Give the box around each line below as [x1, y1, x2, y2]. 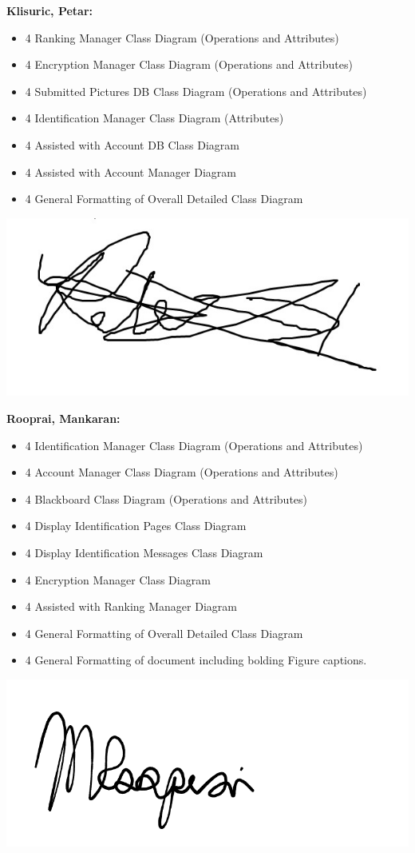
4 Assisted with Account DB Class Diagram [25, 136, 239, 153]
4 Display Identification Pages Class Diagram [25, 517, 247, 534]
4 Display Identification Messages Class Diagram [25, 544, 263, 561]
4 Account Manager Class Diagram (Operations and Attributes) [25, 464, 338, 480]
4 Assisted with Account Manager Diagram [25, 163, 236, 180]
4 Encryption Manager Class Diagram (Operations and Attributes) [25, 56, 353, 73]
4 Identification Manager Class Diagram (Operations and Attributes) [25, 436, 363, 453]
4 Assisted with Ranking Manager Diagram [25, 598, 237, 615]
